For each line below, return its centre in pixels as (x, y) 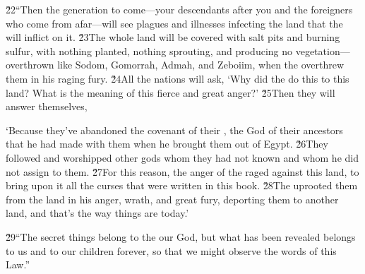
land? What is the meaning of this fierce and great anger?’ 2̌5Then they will (170, 92)
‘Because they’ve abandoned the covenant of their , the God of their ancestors (174, 130)
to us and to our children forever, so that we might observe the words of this (171, 250)
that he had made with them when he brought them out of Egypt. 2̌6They (167, 144)
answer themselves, (47, 106)
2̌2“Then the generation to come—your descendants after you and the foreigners (179, 9)
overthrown (30, 65)
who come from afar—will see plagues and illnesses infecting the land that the (174, 23)
